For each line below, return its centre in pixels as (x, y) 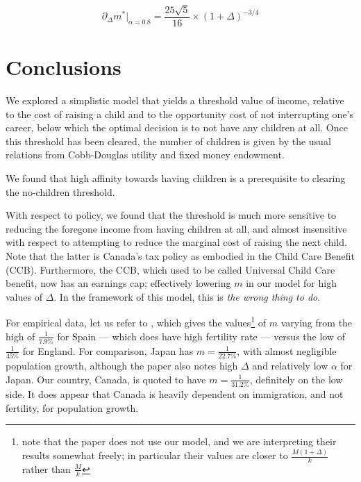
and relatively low (290, 366)
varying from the (317, 322)
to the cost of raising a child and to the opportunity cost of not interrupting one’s (180, 114)
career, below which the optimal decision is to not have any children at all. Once (177, 127)
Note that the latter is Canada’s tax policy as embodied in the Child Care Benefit (180, 255)
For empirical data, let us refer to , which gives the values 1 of (136, 321)
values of (24, 296)
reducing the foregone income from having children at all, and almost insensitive (176, 228)
